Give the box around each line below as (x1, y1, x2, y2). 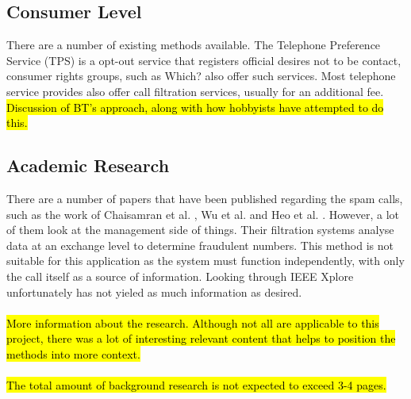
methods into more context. (6, 345, 140, 362)
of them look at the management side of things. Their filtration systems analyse (6, 221, 394, 238)
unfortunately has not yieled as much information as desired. (6, 283, 302, 300)
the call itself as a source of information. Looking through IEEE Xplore (6, 267, 354, 284)
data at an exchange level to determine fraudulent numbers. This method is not (6, 236, 394, 253)
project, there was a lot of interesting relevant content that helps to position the (6, 330, 396, 347)
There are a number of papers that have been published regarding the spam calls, (6, 190, 403, 206)
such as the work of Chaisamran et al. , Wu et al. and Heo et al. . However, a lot (6, 205, 399, 222)
